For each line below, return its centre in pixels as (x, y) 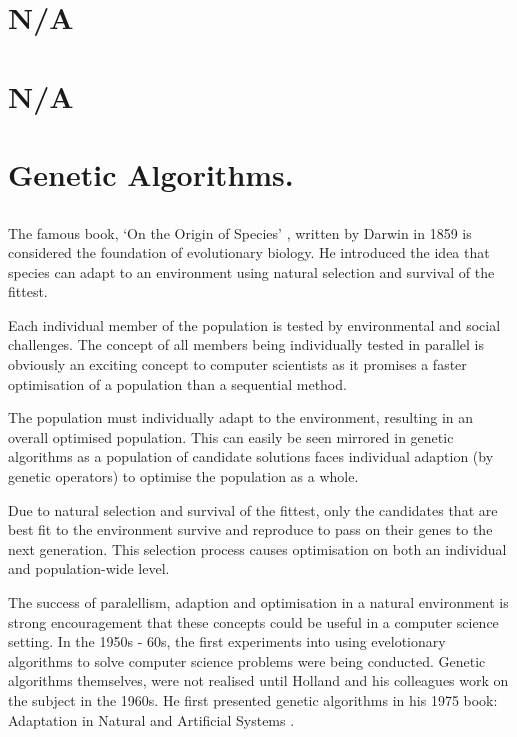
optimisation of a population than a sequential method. (177, 383)
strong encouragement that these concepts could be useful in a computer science (253, 621)
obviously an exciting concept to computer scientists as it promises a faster (237, 364)
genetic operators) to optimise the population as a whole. (183, 476)
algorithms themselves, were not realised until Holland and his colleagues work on (258, 680)
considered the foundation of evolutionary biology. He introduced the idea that (249, 252)
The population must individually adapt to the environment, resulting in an (241, 417)
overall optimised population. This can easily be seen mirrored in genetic (231, 436)
